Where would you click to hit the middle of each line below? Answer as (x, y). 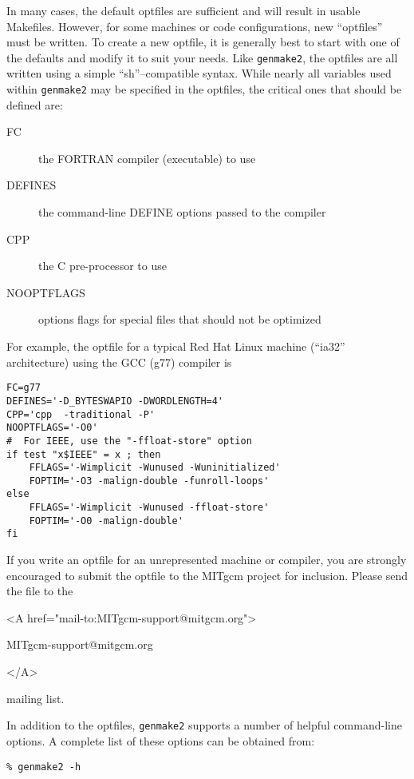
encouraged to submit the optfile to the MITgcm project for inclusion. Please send (207, 575)
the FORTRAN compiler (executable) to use (147, 158)
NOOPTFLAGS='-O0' (52, 428)
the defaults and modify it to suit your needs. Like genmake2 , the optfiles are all (202, 57)
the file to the (40, 591)
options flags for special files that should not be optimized (180, 319)
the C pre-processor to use (103, 266)
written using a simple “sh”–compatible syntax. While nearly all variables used (199, 73)
